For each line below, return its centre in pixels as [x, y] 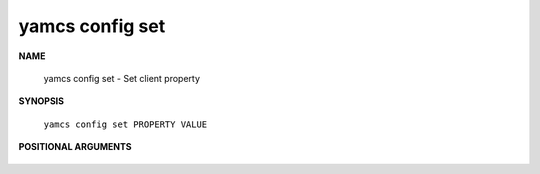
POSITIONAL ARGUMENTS [75, 147]
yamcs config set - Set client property [121, 78]
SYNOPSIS [41, 101]
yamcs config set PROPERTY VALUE [125, 124]
